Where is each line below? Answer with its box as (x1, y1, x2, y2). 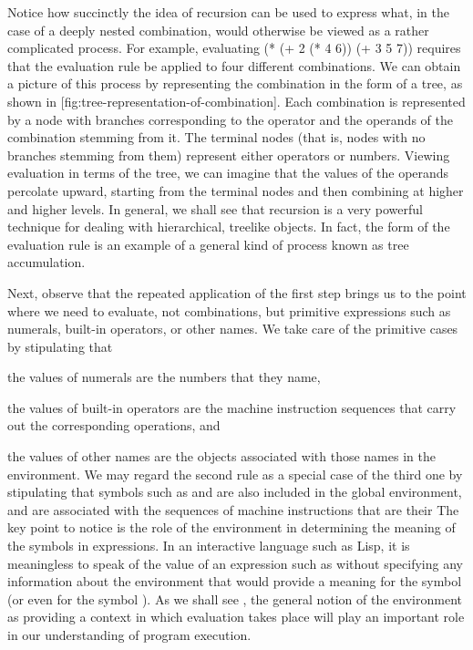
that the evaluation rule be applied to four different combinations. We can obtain (7, 56, 461, 75)
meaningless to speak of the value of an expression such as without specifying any (7, 553, 463, 573)
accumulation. (7, 253, 86, 272)
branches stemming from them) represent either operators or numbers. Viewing (7, 145, 450, 164)
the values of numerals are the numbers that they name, (7, 367, 321, 387)
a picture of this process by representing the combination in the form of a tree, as (7, 74, 463, 93)
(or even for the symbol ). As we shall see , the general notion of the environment (7, 589, 462, 608)
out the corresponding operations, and (7, 416, 221, 435)
